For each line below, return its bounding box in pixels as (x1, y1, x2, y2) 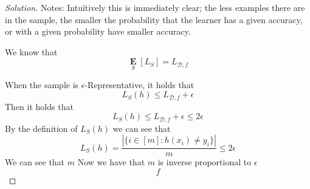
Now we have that (77, 156, 145, 168)
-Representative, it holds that (84, 78, 195, 91)
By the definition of (5, 122, 78, 134)
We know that (5, 45, 58, 58)
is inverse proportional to (157, 156, 252, 168)
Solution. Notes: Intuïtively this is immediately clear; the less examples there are (5, 1, 305, 13)
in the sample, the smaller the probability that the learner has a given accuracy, (5, 13, 303, 26)
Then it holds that (5, 100, 74, 112)
